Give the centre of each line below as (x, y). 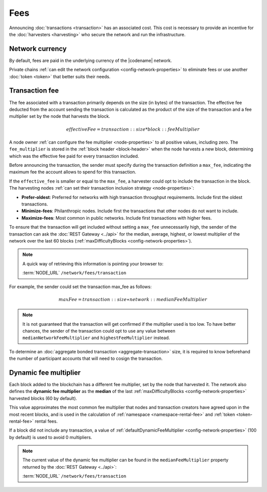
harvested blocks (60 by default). (43, 398)
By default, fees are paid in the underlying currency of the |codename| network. (90, 60)
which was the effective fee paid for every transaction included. (74, 156)
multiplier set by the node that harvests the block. (60, 116)
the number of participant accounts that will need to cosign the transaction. (86, 358)
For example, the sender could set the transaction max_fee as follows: (80, 287)
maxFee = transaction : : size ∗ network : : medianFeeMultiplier (133, 299)
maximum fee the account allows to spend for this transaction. (73, 172)
